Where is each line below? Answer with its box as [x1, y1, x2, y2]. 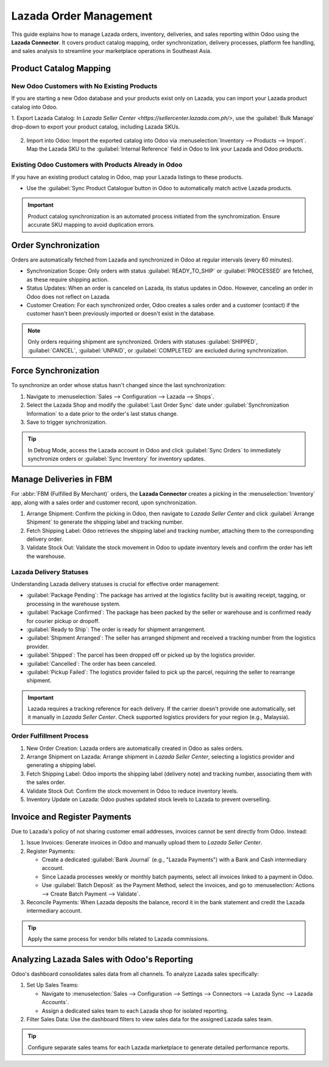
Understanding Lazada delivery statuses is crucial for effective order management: [11, 580, 219, 588]
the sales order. [26, 779, 66, 786]
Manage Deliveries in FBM [11, 474, 113, 485]
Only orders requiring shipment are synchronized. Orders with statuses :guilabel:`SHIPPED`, [27, 338, 258, 346]
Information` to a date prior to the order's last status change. [26, 410, 179, 417]
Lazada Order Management [11, 9, 152, 23]
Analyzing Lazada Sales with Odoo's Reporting [11, 954, 193, 965]
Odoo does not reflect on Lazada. [26, 293, 111, 300]
